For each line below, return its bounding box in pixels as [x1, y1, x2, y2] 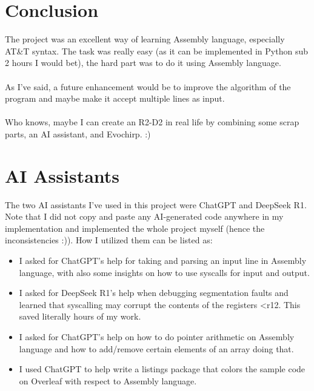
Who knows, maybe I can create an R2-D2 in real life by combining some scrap [5, 116, 299, 128]
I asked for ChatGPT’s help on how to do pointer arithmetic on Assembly [19, 330, 295, 343]
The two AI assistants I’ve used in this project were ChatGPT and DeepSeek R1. [5, 198, 307, 211]
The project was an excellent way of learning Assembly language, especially [5, 33, 285, 45]
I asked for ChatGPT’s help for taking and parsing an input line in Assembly [19, 254, 307, 266]
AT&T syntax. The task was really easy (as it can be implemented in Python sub [5, 44, 308, 57]
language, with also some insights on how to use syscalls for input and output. [19, 266, 310, 278]
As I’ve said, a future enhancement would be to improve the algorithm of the [5, 80, 291, 93]
